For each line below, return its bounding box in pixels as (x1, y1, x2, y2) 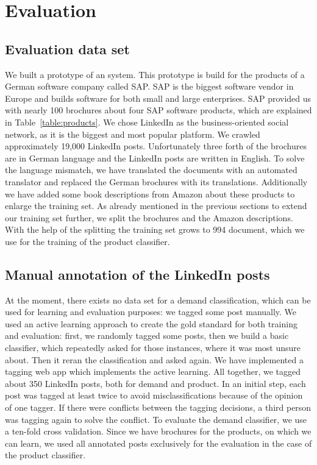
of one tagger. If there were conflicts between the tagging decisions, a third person (5, 401, 312, 414)
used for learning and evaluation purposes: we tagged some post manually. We (5, 305, 297, 318)
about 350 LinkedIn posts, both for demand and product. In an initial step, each (5, 377, 306, 389)
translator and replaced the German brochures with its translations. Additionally (5, 175, 308, 188)
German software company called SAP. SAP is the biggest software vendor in (5, 80, 294, 93)
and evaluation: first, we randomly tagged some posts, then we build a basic (5, 329, 289, 342)
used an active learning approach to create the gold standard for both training (5, 317, 297, 330)
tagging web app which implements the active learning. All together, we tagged (5, 365, 301, 378)
